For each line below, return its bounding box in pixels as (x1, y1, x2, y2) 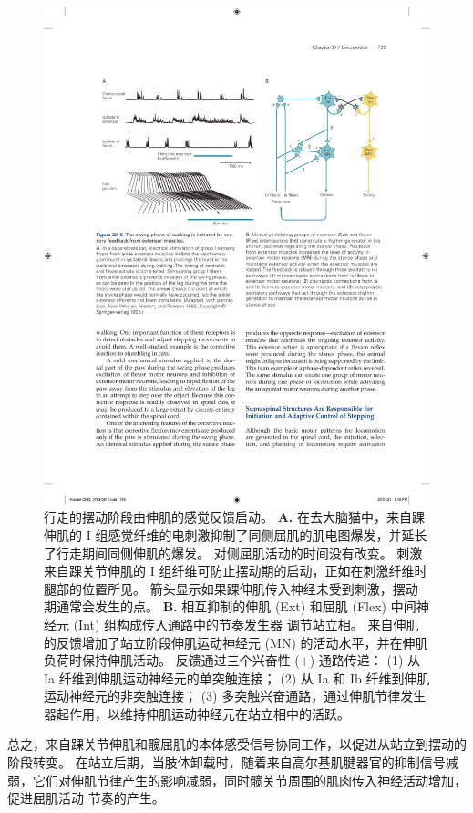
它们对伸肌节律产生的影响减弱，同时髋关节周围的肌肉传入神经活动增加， (32, 770, 467, 789)
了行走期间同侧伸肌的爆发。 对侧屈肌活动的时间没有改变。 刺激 (44, 543, 423, 562)
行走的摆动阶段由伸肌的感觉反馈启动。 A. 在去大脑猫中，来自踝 (44, 507, 425, 526)
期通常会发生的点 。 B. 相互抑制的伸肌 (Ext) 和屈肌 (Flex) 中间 (44, 597, 416, 616)
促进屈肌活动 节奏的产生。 (7, 788, 165, 808)
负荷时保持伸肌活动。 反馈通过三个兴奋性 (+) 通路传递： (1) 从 (44, 651, 420, 670)
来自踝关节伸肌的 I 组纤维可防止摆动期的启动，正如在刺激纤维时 (44, 561, 427, 580)
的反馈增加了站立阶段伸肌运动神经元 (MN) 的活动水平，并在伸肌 (44, 632, 428, 651)
